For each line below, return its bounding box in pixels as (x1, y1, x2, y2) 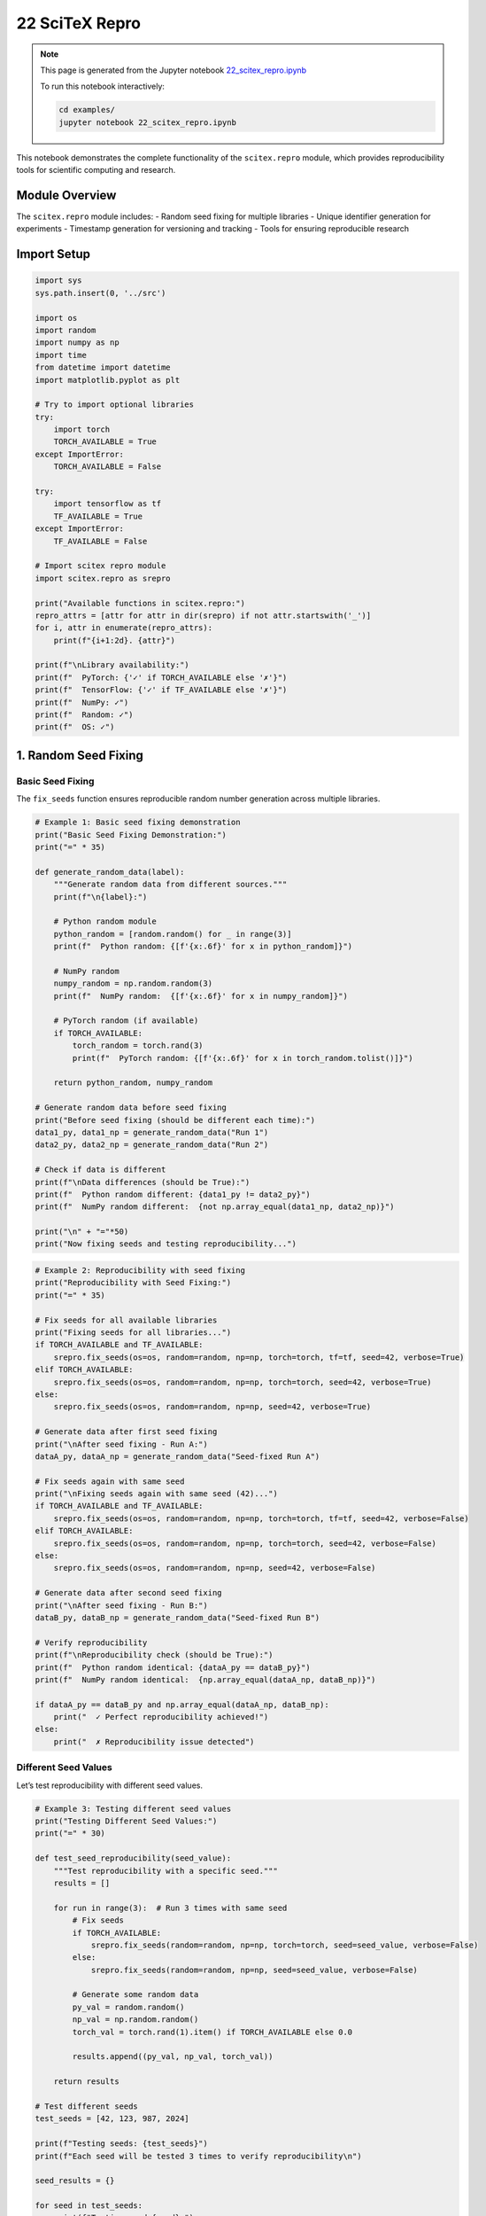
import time (35, 350, 88, 360)
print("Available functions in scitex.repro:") (35, 598, 245, 608)
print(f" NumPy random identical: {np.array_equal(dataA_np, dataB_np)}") (35, 1674, 376, 1684)
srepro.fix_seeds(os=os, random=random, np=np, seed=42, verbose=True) (53, 1401, 372, 1412)
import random (35, 324, 96, 335)
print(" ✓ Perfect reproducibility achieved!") (53, 1712, 269, 1722)
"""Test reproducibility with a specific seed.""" (53, 1866, 278, 1876)
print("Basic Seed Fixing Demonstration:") (35, 830, 228, 839)
